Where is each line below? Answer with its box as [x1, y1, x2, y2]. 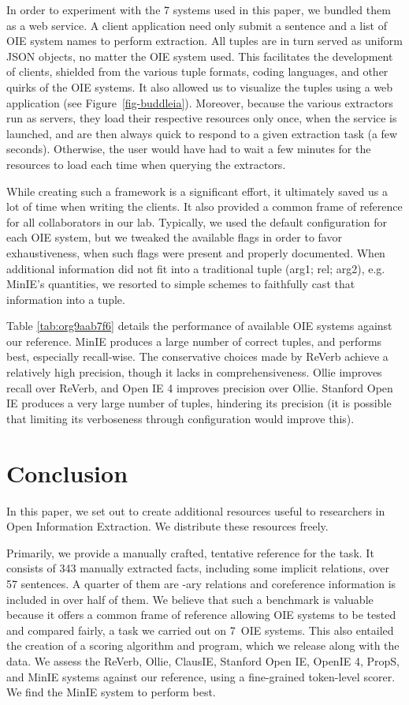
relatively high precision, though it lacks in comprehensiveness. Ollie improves [6, 364, 382, 381]
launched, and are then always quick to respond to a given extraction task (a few [6, 125, 398, 141]
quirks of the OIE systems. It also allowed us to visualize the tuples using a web [6, 78, 393, 95]
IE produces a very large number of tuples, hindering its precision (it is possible [6, 395, 392, 411]
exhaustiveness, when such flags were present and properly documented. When [6, 244, 385, 261]
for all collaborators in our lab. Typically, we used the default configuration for [6, 213, 388, 230]
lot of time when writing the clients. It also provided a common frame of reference [6, 198, 403, 215]
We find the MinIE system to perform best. [6, 684, 216, 700]
